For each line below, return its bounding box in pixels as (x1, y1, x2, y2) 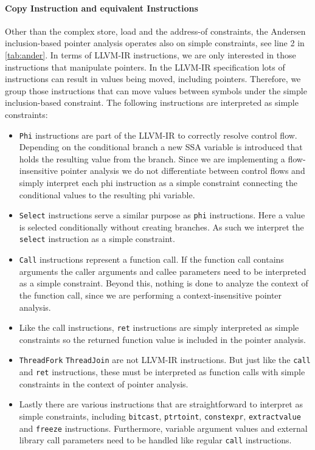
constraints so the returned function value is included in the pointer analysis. (19, 333, 306, 345)
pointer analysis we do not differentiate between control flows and (60, 164, 305, 177)
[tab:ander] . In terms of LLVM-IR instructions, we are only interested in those (5, 48, 296, 61)
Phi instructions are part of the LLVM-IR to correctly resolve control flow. (19, 128, 297, 141)
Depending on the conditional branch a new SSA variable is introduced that (19, 140, 303, 153)
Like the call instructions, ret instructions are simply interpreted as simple (19, 321, 299, 334)
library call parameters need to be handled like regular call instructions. (19, 434, 292, 446)
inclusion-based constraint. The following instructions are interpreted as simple (5, 96, 299, 109)
